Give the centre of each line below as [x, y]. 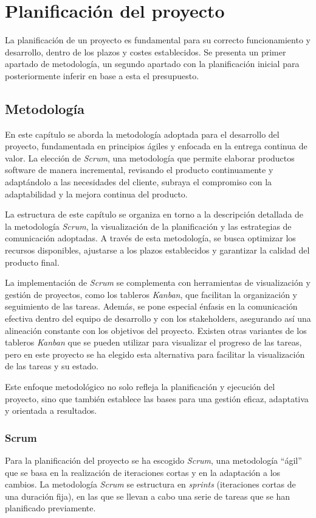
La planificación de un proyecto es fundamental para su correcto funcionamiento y [158, 40]
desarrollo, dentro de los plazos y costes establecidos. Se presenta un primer [146, 51]
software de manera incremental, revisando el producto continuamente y [139, 170]
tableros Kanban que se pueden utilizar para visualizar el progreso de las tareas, [153, 342]
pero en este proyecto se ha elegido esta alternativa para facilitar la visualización [155, 354]
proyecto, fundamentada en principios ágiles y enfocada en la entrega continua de [156, 146]
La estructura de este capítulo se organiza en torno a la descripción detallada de [154, 214]
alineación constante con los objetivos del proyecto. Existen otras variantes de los [156, 330]
